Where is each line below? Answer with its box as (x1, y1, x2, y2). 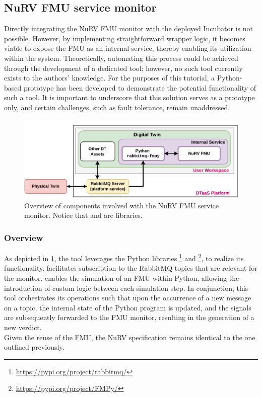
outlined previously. (4, 342, 64, 352)
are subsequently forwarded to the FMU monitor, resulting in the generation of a (4, 312, 254, 323)
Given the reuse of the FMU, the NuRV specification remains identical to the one (4, 332, 255, 342)
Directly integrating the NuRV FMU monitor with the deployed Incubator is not (4, 23, 253, 34)
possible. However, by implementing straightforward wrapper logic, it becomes (4, 33, 245, 43)
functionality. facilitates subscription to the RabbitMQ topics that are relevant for (4, 263, 257, 273)
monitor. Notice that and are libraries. (24, 210, 143, 220)
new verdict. (4, 322, 42, 332)
